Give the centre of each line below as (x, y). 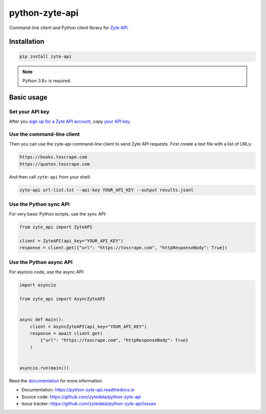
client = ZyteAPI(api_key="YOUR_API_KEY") (71, 241)
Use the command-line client (44, 134)
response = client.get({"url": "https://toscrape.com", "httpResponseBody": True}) (123, 248)
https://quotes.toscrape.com (55, 164)
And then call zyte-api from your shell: (50, 177)
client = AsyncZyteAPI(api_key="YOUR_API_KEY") (88, 326)
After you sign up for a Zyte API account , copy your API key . (70, 121)
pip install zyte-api (46, 56)
